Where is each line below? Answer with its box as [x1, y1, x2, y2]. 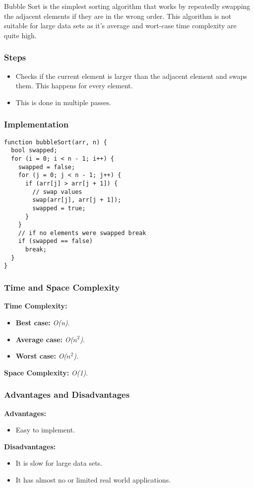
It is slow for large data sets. [15, 458, 102, 468]
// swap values [32, 188, 82, 195]
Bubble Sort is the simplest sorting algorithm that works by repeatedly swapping [4, 1, 251, 11]
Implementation [4, 118, 69, 130]
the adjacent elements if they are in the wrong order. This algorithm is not [4, 10, 232, 21]
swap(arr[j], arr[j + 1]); [32, 196, 122, 204]
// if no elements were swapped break [18, 229, 146, 237]
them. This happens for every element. [15, 80, 133, 91]
